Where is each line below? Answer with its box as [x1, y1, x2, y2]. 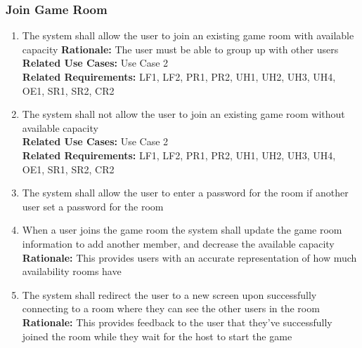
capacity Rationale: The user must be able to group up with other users [22, 41, 339, 56]
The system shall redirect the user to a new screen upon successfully [22, 287, 317, 302]
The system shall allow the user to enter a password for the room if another [22, 185, 349, 200]
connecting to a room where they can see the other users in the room [22, 301, 320, 316]
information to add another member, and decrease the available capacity [22, 236, 335, 250]
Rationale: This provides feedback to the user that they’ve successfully [22, 314, 332, 329]
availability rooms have [22, 264, 122, 279]
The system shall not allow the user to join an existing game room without [22, 107, 345, 121]
